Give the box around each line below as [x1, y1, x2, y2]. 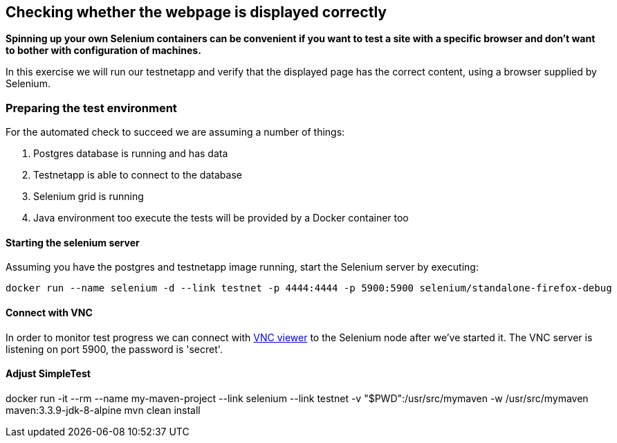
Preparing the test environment [6, 100, 177, 115]
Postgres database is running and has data [33, 147, 228, 160]
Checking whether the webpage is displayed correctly [6, 3, 387, 21]
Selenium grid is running [33, 190, 144, 203]
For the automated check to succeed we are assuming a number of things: [6, 126, 345, 138]
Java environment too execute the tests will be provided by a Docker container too [33, 212, 409, 224]
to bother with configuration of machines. [6, 44, 201, 57]
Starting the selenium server [6, 236, 140, 248]
